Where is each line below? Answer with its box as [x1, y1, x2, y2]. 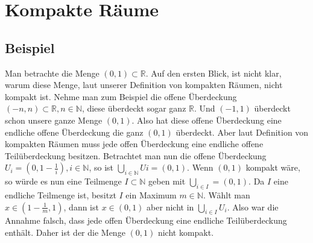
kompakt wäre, [245, 161, 300, 174]
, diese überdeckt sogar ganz [81, 102, 186, 115]
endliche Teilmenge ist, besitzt [5, 188, 116, 201]
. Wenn [187, 161, 213, 174]
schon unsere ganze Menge [5, 113, 103, 126]
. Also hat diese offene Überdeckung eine [131, 113, 282, 126]
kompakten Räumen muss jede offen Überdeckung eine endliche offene [5, 137, 264, 150]
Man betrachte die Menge [5, 66, 100, 79]
